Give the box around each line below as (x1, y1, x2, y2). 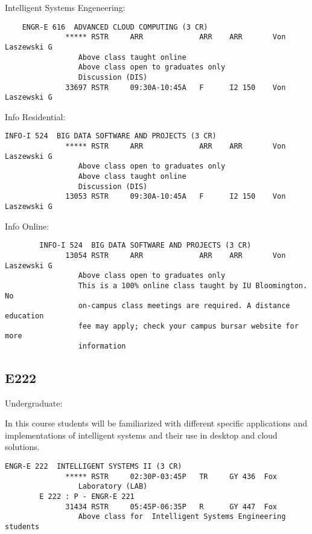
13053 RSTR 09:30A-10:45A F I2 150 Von (65, 192, 286, 201)
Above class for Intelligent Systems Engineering (78, 512, 286, 521)
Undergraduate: (5, 396, 63, 409)
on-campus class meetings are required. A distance (78, 301, 290, 310)
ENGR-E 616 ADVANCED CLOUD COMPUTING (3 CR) (22, 22, 208, 31)
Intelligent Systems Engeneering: (5, 1, 126, 13)
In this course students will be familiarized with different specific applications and (5, 417, 308, 429)
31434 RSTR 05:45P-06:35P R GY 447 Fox (65, 502, 278, 511)
